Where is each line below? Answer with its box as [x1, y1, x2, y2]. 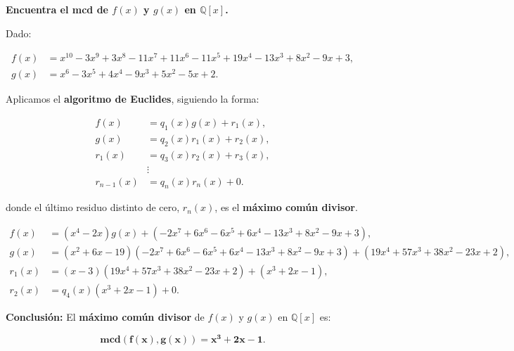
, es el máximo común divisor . [214, 200, 358, 215]
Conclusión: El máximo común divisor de [6, 309, 205, 324]
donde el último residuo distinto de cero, [6, 200, 180, 215]
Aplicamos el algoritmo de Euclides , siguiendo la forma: [6, 91, 259, 106]
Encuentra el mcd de [6, 2, 108, 16]
